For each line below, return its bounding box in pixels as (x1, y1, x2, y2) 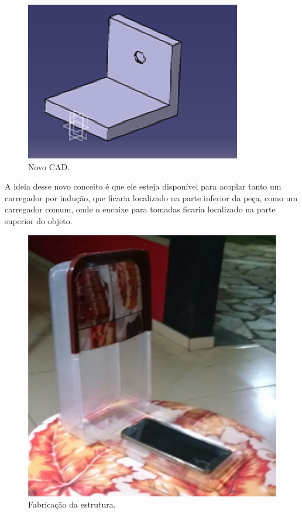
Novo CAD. (28, 160, 70, 173)
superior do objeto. (5, 214, 73, 226)
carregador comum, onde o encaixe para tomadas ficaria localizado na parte (5, 203, 276, 215)
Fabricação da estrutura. (28, 498, 116, 510)
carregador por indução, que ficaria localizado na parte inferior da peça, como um (5, 191, 298, 204)
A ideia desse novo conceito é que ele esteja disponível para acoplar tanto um (5, 180, 282, 192)
